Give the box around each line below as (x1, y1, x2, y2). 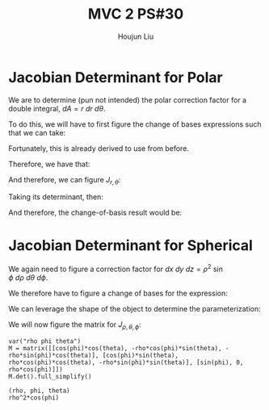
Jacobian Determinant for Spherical (8, 236, 253, 254)
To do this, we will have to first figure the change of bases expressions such (8, 119, 262, 129)
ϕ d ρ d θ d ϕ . (8, 273, 48, 282)
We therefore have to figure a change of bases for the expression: (8, 288, 229, 299)
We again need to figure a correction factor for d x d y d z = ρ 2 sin (8, 263, 224, 274)
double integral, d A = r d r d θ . (8, 103, 106, 113)
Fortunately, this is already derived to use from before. (8, 143, 190, 153)
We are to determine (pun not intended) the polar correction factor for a (8, 94, 247, 105)
